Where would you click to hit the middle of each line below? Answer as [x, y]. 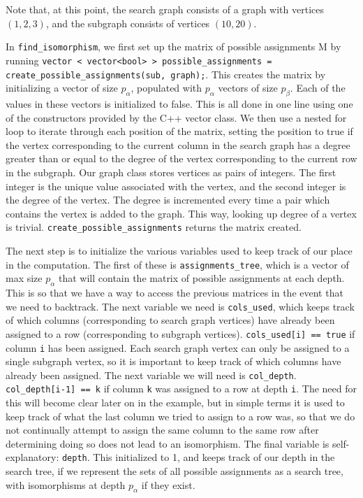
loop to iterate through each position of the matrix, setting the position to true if [179, 131]
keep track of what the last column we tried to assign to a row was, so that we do [180, 416]
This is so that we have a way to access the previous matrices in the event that [175, 292]
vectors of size [248, 88]
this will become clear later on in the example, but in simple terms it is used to [175, 403]
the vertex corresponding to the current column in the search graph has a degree [178, 144]
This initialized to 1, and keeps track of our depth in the [214, 457]
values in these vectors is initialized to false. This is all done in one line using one [179, 103]
